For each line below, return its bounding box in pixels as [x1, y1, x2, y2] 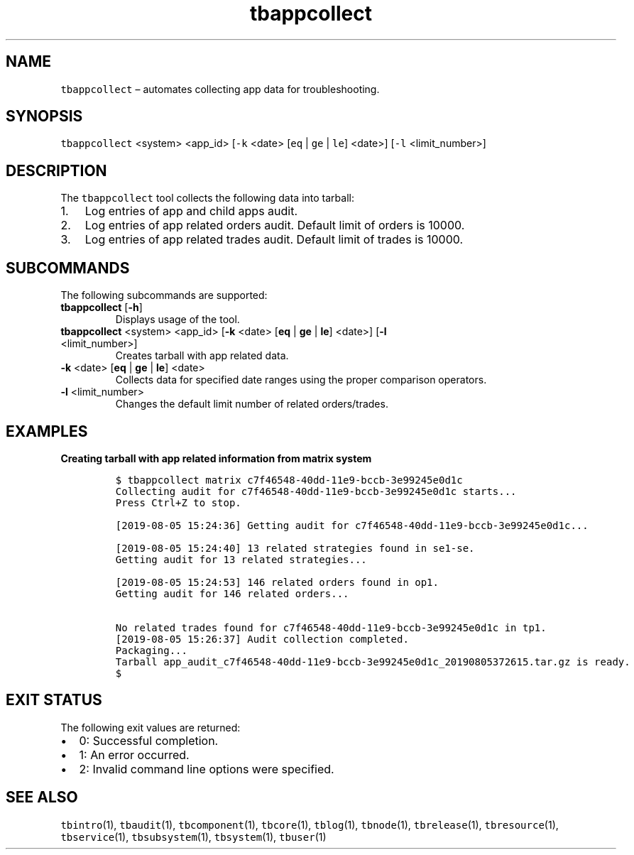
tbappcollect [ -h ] [60, 301, 143, 314]
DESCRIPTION [6, 161, 107, 180]
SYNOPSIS [6, 107, 83, 126]
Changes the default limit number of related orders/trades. [115, 398, 388, 410]
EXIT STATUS [6, 691, 102, 709]
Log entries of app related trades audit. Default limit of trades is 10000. [84, 232, 464, 247]
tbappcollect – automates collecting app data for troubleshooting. [60, 82, 380, 95]
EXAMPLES [6, 422, 88, 440]
